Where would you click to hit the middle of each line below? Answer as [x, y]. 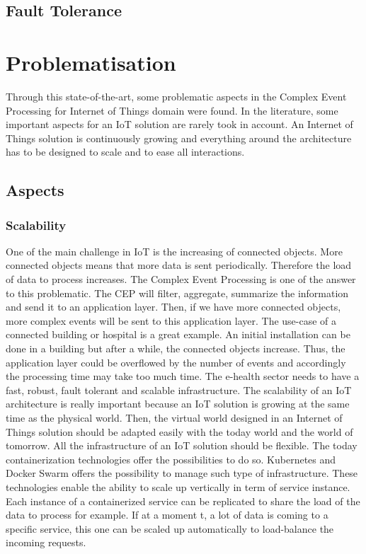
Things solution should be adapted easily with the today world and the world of [179, 431]
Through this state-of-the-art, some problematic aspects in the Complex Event [176, 96]
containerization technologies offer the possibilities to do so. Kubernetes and [171, 459]
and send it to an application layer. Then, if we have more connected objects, [173, 307]
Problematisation [91, 62]
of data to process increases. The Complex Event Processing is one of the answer [181, 279]
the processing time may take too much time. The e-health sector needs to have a [183, 376]
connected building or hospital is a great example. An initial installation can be [178, 334]
